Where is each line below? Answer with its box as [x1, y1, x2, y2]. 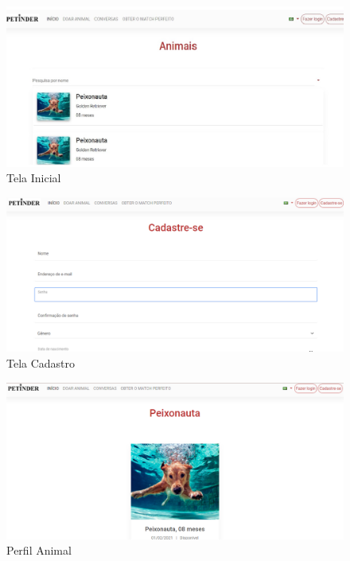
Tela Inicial [6, 169, 61, 186]
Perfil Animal [6, 542, 72, 559]
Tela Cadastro [6, 355, 76, 372]
